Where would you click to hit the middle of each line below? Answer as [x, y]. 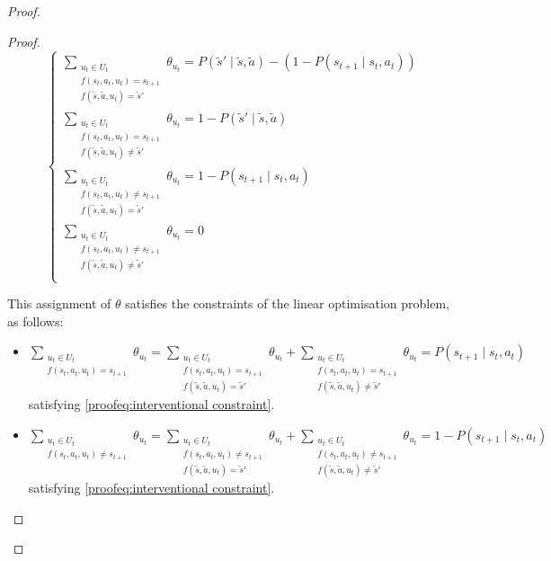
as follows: [36, 321]
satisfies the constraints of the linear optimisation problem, [287, 303]
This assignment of [59, 303]
